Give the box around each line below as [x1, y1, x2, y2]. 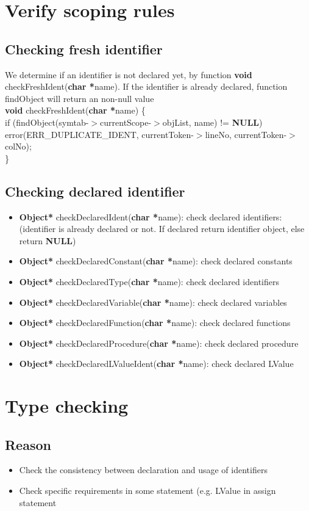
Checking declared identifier [5, 181, 185, 200]
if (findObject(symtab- [5, 115, 89, 128]
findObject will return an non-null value [5, 92, 154, 104]
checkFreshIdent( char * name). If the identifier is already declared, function [5, 80, 288, 93]
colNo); [5, 140, 32, 153]
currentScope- [100, 115, 152, 128]
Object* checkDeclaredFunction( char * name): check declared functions [19, 316, 291, 329]
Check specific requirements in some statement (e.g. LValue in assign [19, 484, 276, 497]
